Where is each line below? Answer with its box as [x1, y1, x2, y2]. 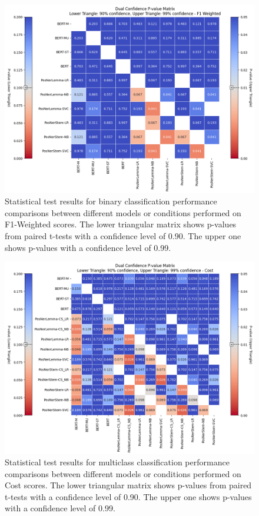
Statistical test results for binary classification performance [5, 195, 217, 207]
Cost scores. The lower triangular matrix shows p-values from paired [5, 479, 252, 491]
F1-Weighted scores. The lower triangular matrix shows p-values [5, 218, 237, 230]
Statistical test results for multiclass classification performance [5, 456, 230, 468]
